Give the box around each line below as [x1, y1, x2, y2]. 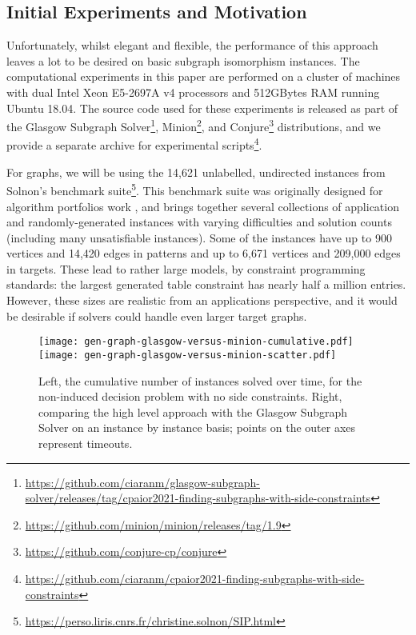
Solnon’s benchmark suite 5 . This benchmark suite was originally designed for [6, 180, 383, 198]
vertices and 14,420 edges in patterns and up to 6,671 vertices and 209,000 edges [6, 245, 401, 262]
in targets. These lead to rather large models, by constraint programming [6, 260, 366, 277]
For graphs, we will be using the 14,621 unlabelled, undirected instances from [6, 163, 386, 180]
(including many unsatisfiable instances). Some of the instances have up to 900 [6, 229, 392, 246]
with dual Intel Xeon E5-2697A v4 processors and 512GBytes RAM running [6, 83, 380, 100]
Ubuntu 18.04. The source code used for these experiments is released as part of [6, 99, 398, 116]
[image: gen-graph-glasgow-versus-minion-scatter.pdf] [38, 349, 337, 361]
